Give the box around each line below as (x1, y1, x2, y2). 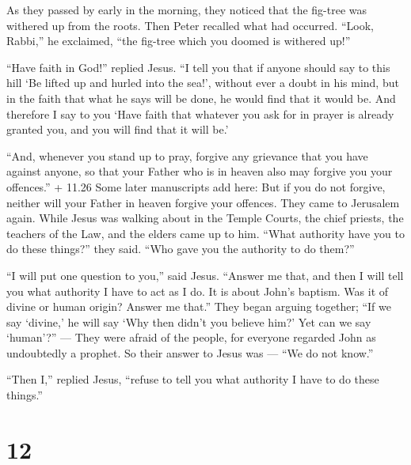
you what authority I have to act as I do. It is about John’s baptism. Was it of (6, 282, 389, 299)
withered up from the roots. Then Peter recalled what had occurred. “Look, (6, 17, 374, 33)
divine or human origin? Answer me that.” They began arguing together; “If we (6, 298, 391, 315)
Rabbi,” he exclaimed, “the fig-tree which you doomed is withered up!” (6, 32, 351, 49)
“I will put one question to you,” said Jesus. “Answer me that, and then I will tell (6, 267, 404, 283)
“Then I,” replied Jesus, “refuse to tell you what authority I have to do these (6, 371, 379, 387)
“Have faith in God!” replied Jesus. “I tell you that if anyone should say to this (6, 59, 390, 75)
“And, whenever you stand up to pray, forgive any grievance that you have (6, 147, 368, 164)
